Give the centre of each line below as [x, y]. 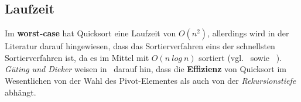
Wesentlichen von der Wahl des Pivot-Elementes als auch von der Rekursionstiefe [150, 80]
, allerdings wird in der [248, 33]
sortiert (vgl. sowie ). [240, 57]
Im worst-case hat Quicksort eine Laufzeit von [90, 33]
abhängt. [20, 92]
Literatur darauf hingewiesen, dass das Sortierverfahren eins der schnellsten [140, 46]
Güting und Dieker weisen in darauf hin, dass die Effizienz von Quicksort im [146, 69]
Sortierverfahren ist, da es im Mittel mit [77, 57]
